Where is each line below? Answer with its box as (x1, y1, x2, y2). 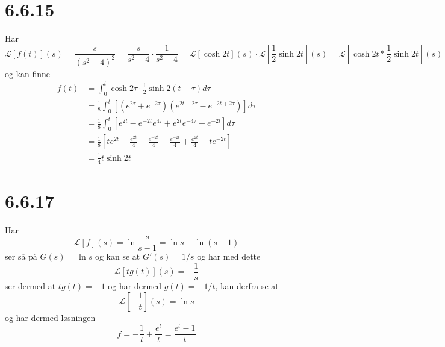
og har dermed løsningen (5, 311, 96, 324)
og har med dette (197, 250, 261, 263)
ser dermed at (5, 280, 56, 292)
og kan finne (5, 67, 51, 80)
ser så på (5, 250, 37, 263)
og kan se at (95, 250, 140, 263)
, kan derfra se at (215, 280, 279, 292)
